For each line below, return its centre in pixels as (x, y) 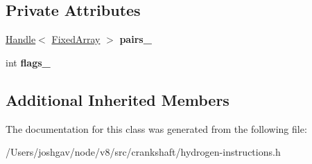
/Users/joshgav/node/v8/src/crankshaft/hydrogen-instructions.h (143, 152)
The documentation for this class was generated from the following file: (156, 128)
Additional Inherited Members (118, 99)
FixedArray (76, 39)
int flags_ (28, 62)
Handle (21, 39)
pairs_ (136, 39)
